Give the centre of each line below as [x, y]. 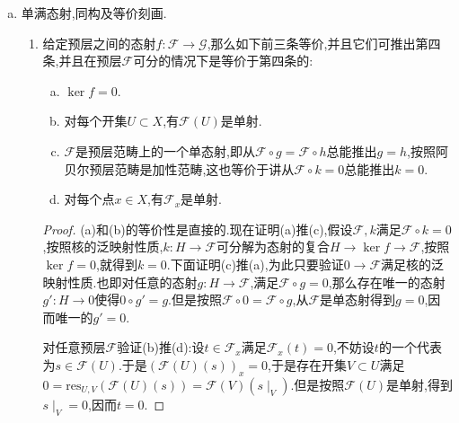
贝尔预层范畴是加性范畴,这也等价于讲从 [179, 168]
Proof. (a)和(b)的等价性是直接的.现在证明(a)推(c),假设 [198, 229]
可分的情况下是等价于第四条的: [223, 61]
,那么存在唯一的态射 [387, 282]
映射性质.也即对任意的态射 [120, 282]
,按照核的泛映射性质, [103, 247]
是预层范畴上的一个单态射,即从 [165, 150]
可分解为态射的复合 [273, 247]
